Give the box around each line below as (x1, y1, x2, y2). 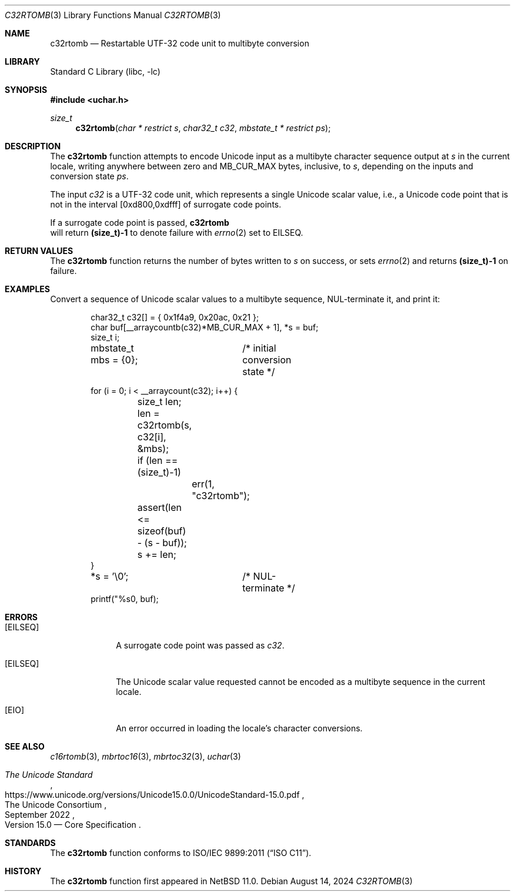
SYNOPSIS (5, 85, 48, 95)
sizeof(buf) (137, 525, 186, 537)
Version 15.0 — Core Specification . (5, 820, 141, 830)
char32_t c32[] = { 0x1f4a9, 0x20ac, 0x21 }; (91, 312, 259, 322)
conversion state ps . (50, 171, 129, 181)
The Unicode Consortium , (5, 800, 107, 810)
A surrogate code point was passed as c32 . (116, 640, 285, 650)
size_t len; (137, 396, 182, 407)
